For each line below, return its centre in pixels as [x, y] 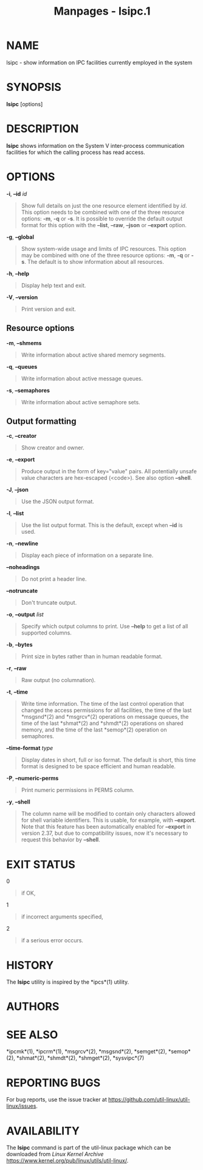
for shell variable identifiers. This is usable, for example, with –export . [108, 820]
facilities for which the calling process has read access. [76, 152]
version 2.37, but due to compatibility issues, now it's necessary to [105, 833]
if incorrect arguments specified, [62, 917]
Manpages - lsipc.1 [102, 11]
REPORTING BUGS [53, 1083]
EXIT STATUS [41, 864]
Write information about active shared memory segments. [93, 355]
